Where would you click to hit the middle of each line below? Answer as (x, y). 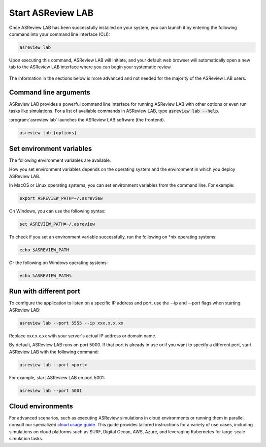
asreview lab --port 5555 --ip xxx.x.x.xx (71, 323)
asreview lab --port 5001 (51, 390)
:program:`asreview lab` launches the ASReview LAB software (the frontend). (87, 120)
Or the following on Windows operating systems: (59, 263)
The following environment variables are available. (60, 160)
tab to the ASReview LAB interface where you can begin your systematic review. (90, 67)
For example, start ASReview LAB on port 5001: (57, 377)
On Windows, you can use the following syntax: (57, 211)
